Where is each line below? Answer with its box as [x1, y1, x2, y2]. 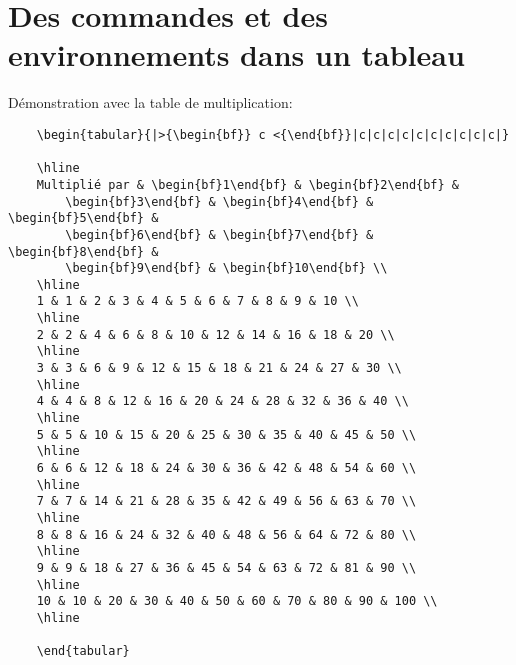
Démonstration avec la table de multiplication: [8, 92, 293, 113]
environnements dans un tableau [8, 34, 465, 75]
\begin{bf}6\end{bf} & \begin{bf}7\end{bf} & [65, 227, 374, 242]
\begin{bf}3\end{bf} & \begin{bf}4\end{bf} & [65, 194, 374, 209]
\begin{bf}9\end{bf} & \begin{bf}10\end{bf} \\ [65, 261, 388, 276]
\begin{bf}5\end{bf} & [8, 211, 159, 226]
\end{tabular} [36, 644, 130, 659]
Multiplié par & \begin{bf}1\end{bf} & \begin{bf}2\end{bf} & [36, 177, 460, 192]
